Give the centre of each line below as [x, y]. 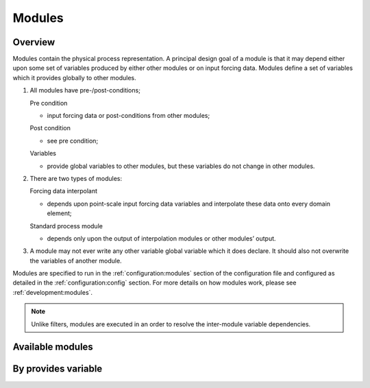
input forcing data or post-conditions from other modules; [128, 116]
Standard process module [66, 226]
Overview [34, 42]
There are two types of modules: [76, 178]
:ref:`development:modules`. [52, 292]
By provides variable [58, 369]
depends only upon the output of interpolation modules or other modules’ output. [162, 238]
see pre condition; [73, 141]
